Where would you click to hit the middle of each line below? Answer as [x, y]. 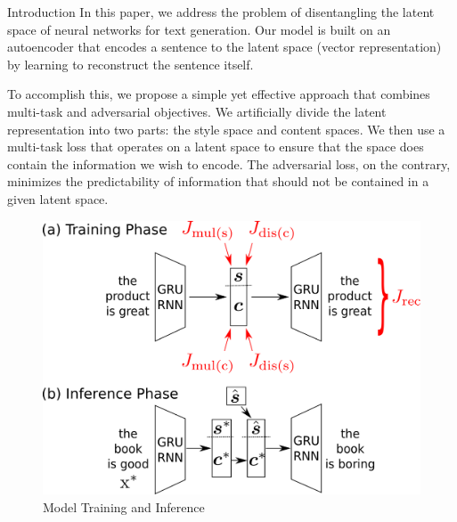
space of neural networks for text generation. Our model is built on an [199, 29]
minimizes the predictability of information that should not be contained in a [218, 181]
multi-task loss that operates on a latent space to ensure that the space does [216, 147]
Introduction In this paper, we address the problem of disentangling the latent [221, 12]
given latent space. [58, 198]
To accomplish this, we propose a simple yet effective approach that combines [219, 94]
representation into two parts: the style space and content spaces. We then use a [226, 129]
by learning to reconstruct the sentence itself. [131, 64]
